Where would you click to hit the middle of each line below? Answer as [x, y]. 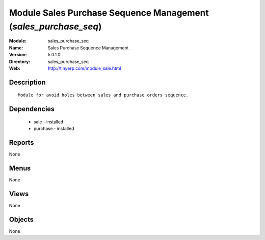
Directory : [20, 62]
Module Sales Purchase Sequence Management [109, 13]
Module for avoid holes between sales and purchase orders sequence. [103, 95]
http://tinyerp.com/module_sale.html [84, 68]
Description [27, 82]
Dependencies [32, 109]
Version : [18, 55]
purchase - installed [54, 129]
